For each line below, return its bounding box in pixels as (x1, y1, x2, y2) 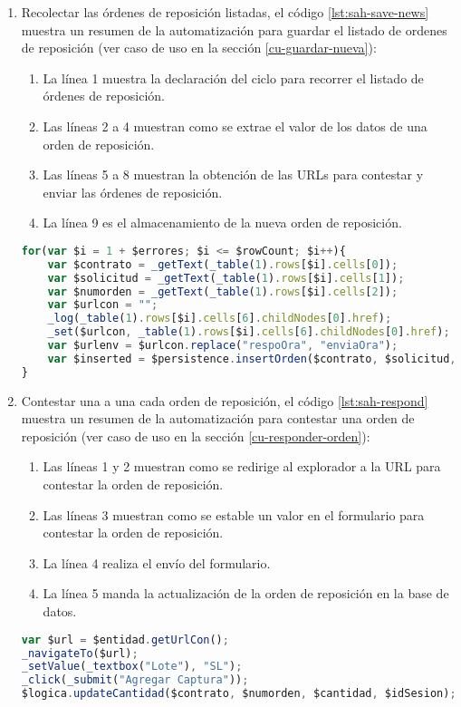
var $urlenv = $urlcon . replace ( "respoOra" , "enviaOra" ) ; (47, 339, 399, 353)
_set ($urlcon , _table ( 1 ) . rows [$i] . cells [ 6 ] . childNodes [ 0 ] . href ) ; (47, 325, 450, 339)
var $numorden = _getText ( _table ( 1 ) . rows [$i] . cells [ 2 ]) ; (47, 285, 399, 298)
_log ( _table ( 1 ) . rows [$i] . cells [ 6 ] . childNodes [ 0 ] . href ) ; (47, 312, 392, 325)
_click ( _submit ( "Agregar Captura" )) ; (21, 673, 249, 687)
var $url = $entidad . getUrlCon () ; (21, 633, 229, 646)
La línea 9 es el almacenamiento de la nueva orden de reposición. (43, 213, 402, 232)
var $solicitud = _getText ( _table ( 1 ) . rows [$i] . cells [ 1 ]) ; (47, 271, 405, 285)
